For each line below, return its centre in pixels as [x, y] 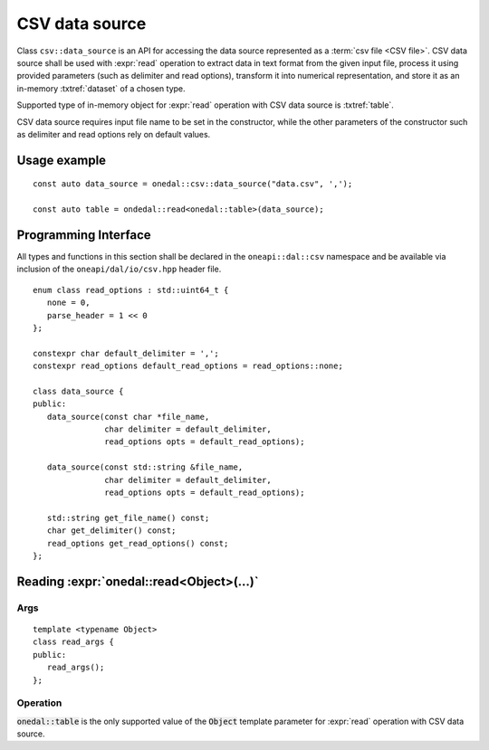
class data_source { [78, 391]
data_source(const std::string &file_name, [145, 467]
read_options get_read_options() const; [138, 543]
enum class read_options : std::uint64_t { [131, 290]
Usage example [62, 160]
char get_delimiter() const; [111, 531]
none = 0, [68, 303]
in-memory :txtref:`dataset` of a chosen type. [101, 88]
